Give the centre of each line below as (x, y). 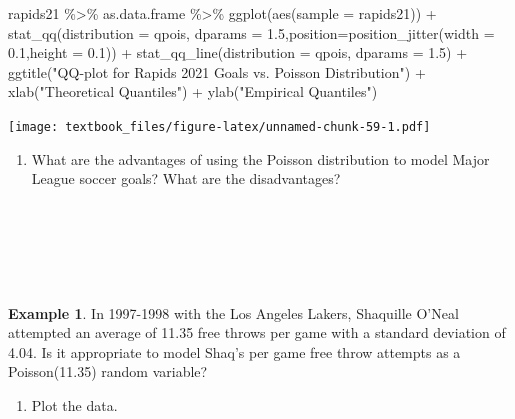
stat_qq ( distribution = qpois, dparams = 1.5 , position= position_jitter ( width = (251, 32)
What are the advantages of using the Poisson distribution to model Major (260, 158)
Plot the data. (74, 404)
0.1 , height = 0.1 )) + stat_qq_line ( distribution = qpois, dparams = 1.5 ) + (238, 52)
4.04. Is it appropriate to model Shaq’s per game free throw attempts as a (234, 351)
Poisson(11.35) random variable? (108, 371)
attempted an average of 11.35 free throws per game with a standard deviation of (257, 332)
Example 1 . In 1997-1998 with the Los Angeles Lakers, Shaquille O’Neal (233, 312)
